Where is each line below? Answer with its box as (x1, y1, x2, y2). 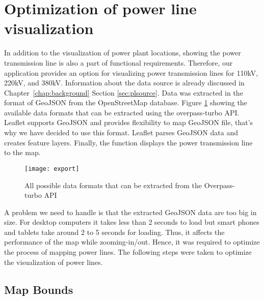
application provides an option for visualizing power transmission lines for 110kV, (4, 67, 258, 78)
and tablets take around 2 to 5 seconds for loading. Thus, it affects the (4, 226, 225, 237)
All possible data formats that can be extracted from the (24, 179, 202, 190)
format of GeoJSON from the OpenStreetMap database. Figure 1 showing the (4, 97, 247, 108)
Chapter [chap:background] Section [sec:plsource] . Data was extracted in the (4, 87, 243, 98)
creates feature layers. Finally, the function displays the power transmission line (4, 137, 253, 147)
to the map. (4, 147, 41, 158)
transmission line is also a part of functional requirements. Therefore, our (4, 57, 233, 68)
